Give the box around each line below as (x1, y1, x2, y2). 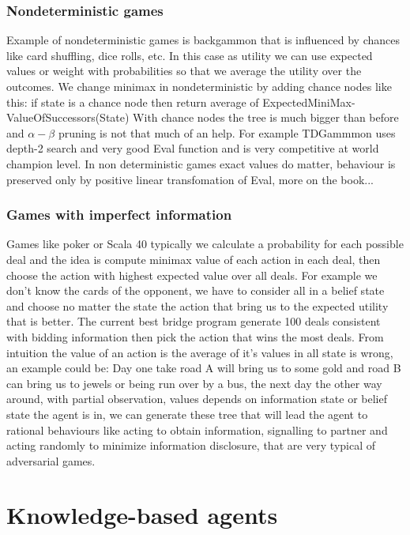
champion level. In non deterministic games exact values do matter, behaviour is (6, 155, 396, 171)
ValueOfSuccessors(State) (6, 109, 130, 126)
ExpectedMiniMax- (262, 93, 355, 110)
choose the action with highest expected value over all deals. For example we (6, 266, 378, 283)
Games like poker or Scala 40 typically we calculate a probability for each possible (6, 235, 404, 252)
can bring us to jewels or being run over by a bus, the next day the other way (6, 375, 382, 391)
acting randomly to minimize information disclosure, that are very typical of (6, 437, 376, 454)
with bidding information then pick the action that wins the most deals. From (6, 328, 384, 345)
